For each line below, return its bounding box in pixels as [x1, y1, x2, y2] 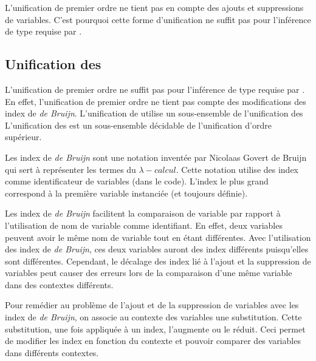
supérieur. [5, 130, 42, 143]
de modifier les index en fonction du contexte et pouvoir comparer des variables [5, 334, 301, 347]
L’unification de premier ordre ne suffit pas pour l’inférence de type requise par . [5, 83, 305, 95]
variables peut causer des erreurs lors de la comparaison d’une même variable [5, 266, 292, 279]
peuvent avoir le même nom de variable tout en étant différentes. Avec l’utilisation [5, 231, 311, 243]
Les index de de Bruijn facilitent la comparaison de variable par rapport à [5, 207, 281, 220]
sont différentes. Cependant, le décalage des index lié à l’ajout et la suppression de [5, 254, 311, 267]
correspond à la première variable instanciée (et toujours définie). [5, 186, 248, 199]
